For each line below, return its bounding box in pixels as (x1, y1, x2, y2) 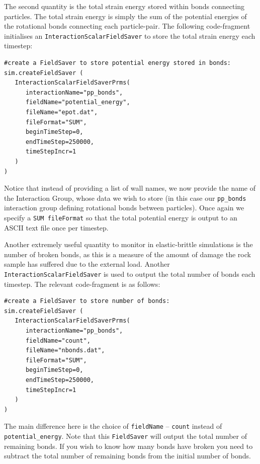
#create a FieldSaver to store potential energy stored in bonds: (4, 59, 231, 67)
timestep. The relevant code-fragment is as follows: (4, 278, 160, 289)
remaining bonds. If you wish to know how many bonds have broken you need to (4, 440, 253, 451)
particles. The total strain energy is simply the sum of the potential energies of (4, 11, 247, 21)
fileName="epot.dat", (25, 109, 98, 116)
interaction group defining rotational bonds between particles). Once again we (4, 202, 244, 213)
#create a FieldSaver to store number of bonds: (4, 297, 170, 305)
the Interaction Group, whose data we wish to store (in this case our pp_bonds (4, 192, 246, 203)
